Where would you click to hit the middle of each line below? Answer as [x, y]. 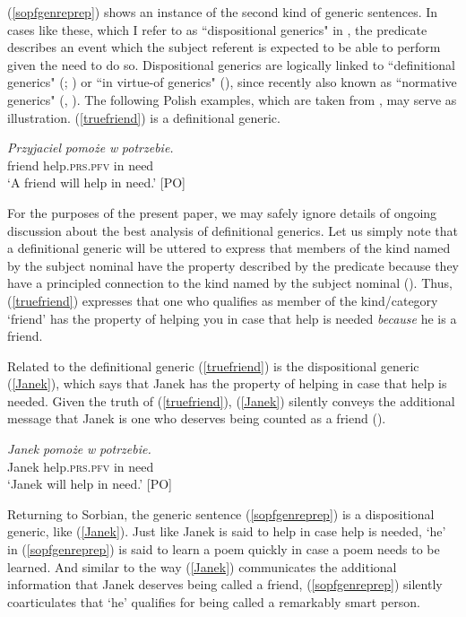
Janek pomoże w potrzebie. [79, 449]
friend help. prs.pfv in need [81, 165]
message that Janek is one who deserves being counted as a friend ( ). [197, 418]
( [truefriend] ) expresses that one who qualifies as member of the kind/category [223, 300]
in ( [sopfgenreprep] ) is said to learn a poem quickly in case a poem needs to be [224, 549]
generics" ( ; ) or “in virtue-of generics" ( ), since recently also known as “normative [232, 82]
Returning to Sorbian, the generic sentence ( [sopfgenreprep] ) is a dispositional [221, 513]
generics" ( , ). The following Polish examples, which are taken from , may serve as [232, 99]
